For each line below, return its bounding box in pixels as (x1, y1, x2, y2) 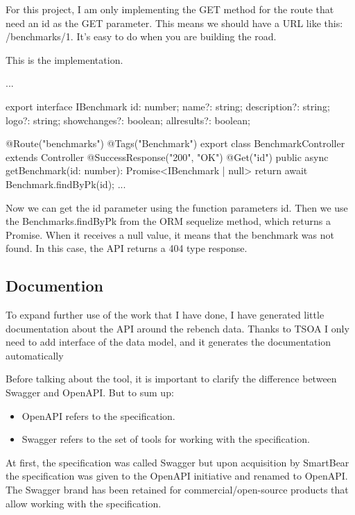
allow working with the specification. (6, 496, 162, 510)
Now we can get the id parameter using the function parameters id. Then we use (6, 200, 348, 214)
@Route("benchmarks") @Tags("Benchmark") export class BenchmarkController (6, 136, 345, 151)
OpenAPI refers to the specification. (21, 408, 175, 423)
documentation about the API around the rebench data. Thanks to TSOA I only (6, 321, 349, 335)
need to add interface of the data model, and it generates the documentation (6, 335, 331, 349)
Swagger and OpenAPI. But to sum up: (6, 385, 174, 400)
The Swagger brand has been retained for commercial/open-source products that (6, 482, 349, 497)
